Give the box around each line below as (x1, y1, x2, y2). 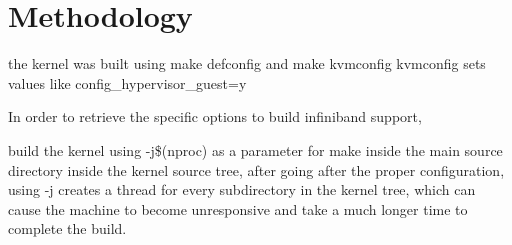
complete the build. (8, 218, 127, 239)
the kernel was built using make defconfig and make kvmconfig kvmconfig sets (8, 53, 486, 74)
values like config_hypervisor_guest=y (8, 72, 247, 93)
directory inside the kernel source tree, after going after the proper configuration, (8, 159, 505, 180)
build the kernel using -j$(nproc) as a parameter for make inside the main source (8, 139, 503, 160)
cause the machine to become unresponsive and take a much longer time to (8, 198, 468, 219)
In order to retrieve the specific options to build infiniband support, (8, 106, 422, 127)
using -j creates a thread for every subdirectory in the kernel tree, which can (8, 179, 476, 200)
